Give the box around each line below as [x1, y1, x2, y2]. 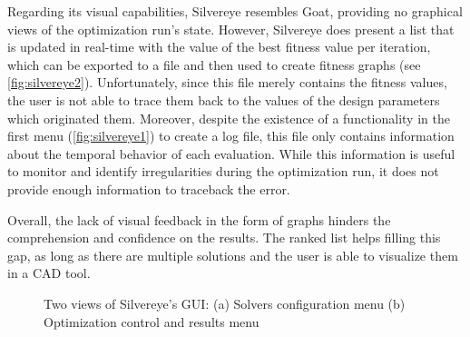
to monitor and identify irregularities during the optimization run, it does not [7, 162, 439, 181]
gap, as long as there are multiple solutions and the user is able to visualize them [7, 245, 458, 264]
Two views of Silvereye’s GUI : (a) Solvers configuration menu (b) [44, 293, 406, 312]
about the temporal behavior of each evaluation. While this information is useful [7, 144, 455, 163]
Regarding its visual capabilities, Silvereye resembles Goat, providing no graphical [7, 2, 463, 20]
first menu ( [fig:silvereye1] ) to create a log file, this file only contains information [7, 126, 455, 145]
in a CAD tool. [7, 263, 91, 282]
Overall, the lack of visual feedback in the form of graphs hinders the [7, 210, 391, 229]
